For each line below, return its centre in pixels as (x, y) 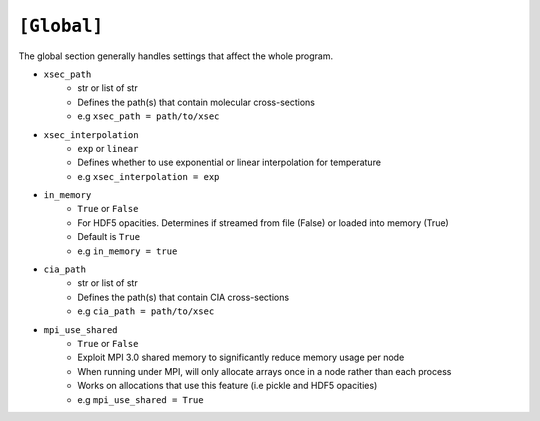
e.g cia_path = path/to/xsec (146, 311)
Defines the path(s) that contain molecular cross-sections (196, 102)
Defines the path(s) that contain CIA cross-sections (183, 297)
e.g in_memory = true (127, 251)
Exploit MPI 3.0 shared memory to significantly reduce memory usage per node (241, 357)
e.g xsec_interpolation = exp (148, 176)
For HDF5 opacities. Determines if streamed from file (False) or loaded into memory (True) (263, 222)
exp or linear (108, 148)
